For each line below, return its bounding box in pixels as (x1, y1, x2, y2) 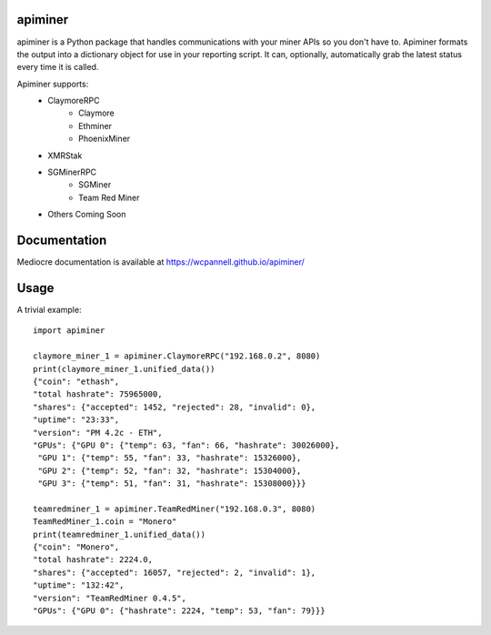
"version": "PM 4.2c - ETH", (33, 428, 163, 438)
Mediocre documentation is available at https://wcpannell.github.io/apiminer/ (16, 257, 305, 267)
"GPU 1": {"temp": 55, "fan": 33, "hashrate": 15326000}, (37, 453, 302, 463)
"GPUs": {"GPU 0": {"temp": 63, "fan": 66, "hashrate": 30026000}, (33, 439, 340, 450)
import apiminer (33, 326, 105, 336)
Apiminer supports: (16, 78, 89, 89)
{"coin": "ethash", (33, 376, 120, 387)
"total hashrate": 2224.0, (33, 555, 154, 565)
